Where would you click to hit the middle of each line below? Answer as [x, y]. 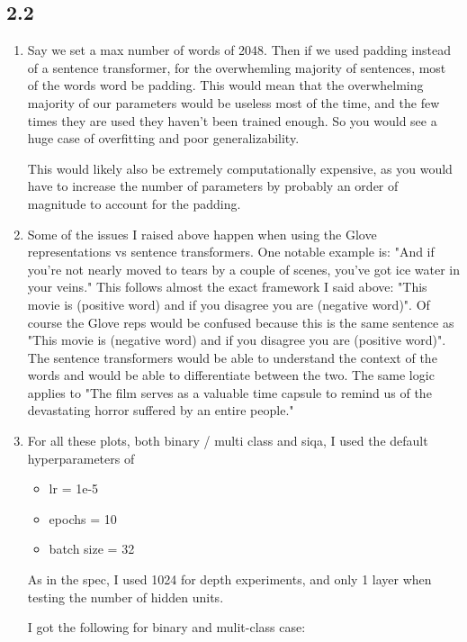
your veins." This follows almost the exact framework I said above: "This [227, 287]
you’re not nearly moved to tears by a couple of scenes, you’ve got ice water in [244, 269]
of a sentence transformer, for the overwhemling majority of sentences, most [237, 67]
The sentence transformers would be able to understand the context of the [232, 357]
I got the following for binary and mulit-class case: [166, 627]
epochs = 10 [83, 518]
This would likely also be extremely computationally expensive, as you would [240, 168]
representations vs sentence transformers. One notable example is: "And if [231, 252]
